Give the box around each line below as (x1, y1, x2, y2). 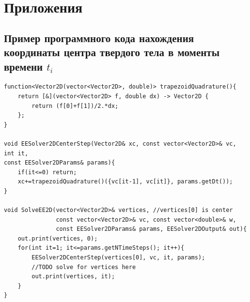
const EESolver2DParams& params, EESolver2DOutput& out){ (56, 226, 247, 233)
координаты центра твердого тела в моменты (4, 45, 220, 60)
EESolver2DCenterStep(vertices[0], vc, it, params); (31, 254, 205, 261)
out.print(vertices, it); (31, 273, 115, 280)
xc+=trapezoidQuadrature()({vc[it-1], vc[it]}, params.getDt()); (17, 178, 233, 185)
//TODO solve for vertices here (31, 263, 136, 271)
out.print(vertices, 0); (17, 235, 98, 242)
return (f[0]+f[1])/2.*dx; (31, 102, 119, 109)
